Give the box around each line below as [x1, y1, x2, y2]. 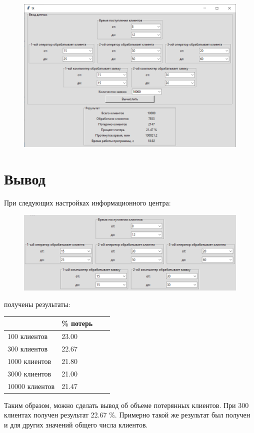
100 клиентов [7, 331, 48, 341]
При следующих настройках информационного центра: [4, 197, 171, 208]
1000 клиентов [7, 355, 51, 366]
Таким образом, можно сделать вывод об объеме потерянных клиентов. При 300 [4, 399, 249, 410]
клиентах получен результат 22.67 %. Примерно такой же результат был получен [4, 409, 250, 420]
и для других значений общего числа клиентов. [4, 419, 148, 429]
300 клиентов [7, 343, 48, 354]
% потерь [61, 318, 93, 328]
